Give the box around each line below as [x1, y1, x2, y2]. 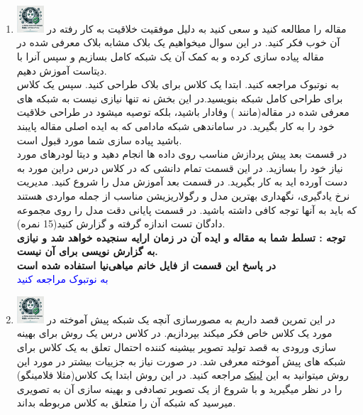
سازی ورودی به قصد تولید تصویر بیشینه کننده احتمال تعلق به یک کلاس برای [16, 340, 337, 355]
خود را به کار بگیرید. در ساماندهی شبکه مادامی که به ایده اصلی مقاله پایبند [16, 118, 335, 133]
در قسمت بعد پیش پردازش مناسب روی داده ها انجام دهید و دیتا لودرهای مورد [16, 146, 347, 161]
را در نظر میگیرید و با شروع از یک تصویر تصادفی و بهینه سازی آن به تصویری [16, 381, 342, 396]
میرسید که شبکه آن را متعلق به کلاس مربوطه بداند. [16, 395, 236, 410]
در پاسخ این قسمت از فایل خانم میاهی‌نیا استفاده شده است [16, 257, 277, 272]
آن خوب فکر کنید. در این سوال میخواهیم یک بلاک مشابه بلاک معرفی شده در [16, 35, 340, 50]
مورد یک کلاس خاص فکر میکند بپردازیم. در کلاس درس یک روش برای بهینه [16, 325, 333, 340]
